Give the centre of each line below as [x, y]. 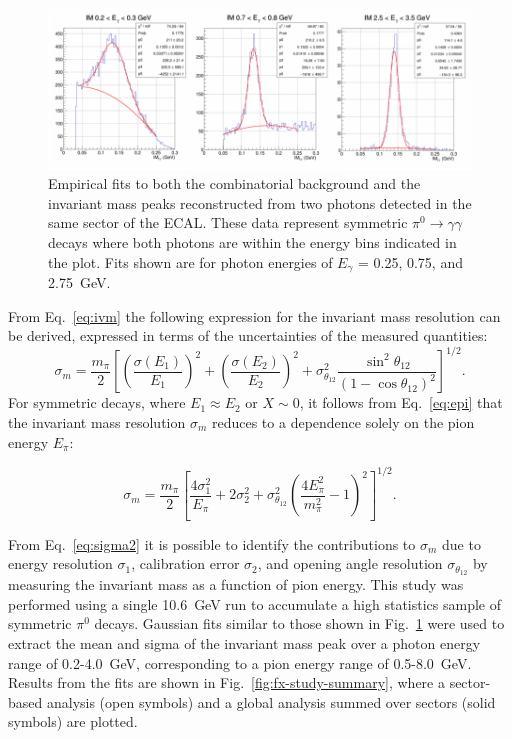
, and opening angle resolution [350, 563]
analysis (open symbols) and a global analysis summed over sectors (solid [271, 701]
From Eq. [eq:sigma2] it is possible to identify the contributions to [212, 543]
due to [461, 543]
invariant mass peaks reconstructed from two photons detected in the [260, 202]
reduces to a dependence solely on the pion [343, 421]
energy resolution [60, 563]
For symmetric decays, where [97, 402]
